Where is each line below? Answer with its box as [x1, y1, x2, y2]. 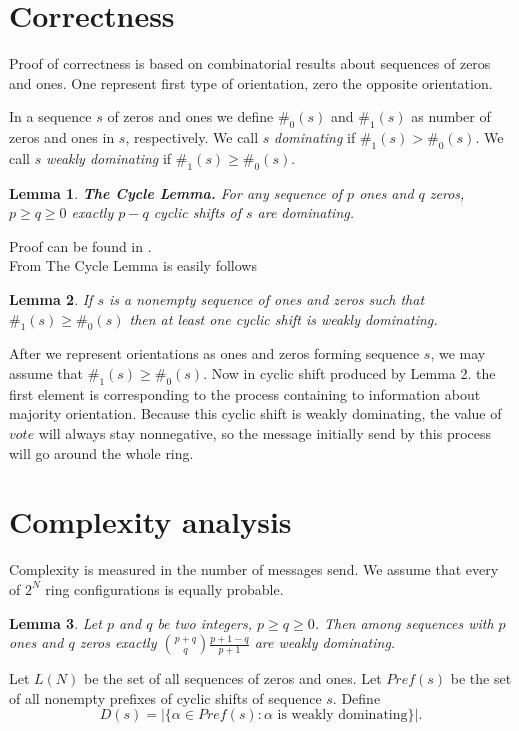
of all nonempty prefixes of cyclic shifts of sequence [9, 687, 322, 708]
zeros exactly [79, 632, 157, 653]
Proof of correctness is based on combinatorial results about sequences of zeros [9, 53, 491, 74]
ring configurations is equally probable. [45, 578, 284, 599]
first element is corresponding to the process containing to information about [9, 383, 481, 404]
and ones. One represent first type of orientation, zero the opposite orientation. [9, 72, 493, 93]
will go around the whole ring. [9, 442, 194, 463]
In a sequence [9, 106, 92, 127]
